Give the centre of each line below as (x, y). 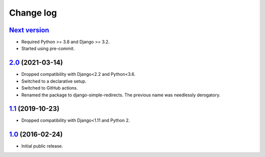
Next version (29, 30)
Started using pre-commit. (48, 48)
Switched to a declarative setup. (54, 81)
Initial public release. (42, 146)
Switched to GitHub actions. (50, 88)
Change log (33, 13)
